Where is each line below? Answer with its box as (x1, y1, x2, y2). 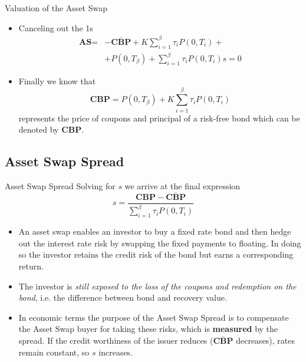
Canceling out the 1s (18, 21, 93, 34)
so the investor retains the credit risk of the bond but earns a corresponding (18, 248, 294, 261)
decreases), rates (236, 334, 295, 346)
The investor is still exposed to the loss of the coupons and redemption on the (18, 279, 297, 292)
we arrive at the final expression (124, 180, 241, 192)
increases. (98, 345, 133, 358)
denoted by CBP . (18, 123, 84, 136)
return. (18, 259, 44, 272)
